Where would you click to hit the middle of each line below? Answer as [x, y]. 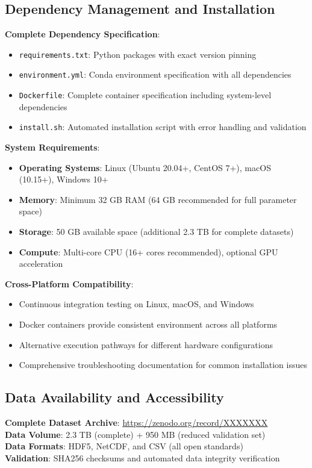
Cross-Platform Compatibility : [69, 283]
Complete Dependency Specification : [83, 34]
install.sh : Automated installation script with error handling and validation [163, 127]
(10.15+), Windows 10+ [64, 179]
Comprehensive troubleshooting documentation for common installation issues [163, 365]
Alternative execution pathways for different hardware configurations [146, 344]
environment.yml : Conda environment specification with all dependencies [155, 74]
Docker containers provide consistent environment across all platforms [148, 324]
